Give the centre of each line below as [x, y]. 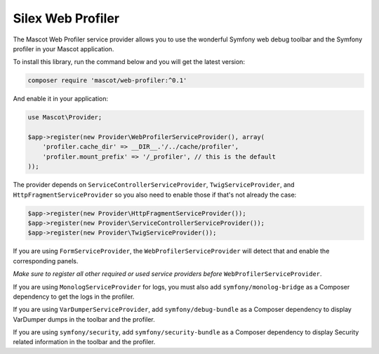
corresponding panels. [46, 261]
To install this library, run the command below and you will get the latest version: [129, 62]
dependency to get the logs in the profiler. [74, 296]
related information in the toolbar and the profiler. [84, 342]
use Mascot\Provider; [65, 117]
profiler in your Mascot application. [64, 48]
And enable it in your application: [61, 99]
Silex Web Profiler [66, 18]
